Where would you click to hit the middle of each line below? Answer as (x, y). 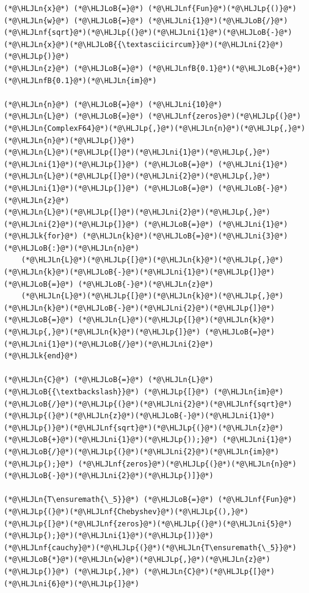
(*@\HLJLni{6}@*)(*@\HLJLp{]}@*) (71, 584)
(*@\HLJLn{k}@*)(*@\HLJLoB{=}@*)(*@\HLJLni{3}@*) (185, 236)
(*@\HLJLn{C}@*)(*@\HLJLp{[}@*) (209, 571)
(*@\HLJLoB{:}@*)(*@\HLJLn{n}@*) (71, 248)
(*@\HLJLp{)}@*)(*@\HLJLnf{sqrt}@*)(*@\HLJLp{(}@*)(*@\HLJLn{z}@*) (144, 428)
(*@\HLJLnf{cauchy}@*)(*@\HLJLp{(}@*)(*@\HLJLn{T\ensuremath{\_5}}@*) (150, 547)
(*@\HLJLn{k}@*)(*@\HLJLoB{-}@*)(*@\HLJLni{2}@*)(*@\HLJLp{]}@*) (139, 308)
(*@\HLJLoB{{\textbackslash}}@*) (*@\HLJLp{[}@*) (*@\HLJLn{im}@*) (144, 392)
